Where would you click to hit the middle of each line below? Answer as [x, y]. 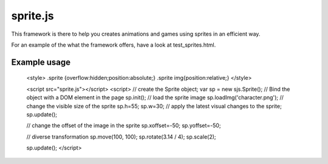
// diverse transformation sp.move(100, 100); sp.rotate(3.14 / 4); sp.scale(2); [121, 137]
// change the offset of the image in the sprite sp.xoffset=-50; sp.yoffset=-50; [124, 126]
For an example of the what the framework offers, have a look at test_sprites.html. [114, 45]
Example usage [41, 62]
